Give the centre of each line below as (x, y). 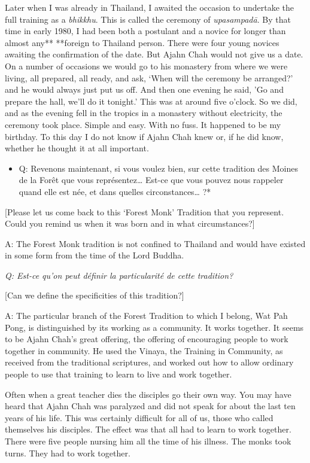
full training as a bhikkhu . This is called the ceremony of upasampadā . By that (148, 19)
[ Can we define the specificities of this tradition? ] (95, 295)
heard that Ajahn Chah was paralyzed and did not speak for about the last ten (150, 406)
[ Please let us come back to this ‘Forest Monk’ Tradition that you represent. (145, 211)
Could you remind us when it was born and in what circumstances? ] (130, 223)
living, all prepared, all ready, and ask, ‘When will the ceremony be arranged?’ (149, 77)
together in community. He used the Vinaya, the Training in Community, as (144, 350)
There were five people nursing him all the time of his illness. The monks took (148, 441)
